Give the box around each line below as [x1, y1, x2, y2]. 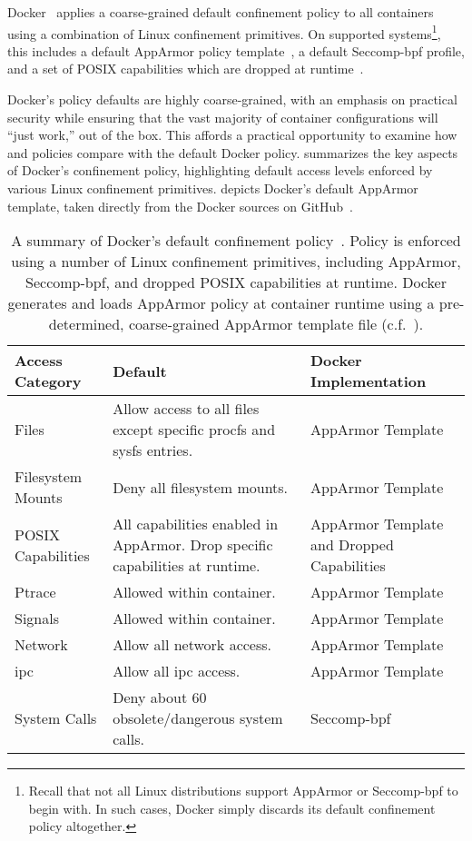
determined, [48, 313, 124, 335]
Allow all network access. [113, 634, 272, 656]
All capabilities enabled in [113, 513, 279, 535]
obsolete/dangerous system [113, 707, 283, 729]
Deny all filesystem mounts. [113, 476, 289, 498]
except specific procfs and [113, 419, 276, 440]
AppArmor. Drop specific [113, 534, 273, 556]
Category [15, 371, 82, 392]
